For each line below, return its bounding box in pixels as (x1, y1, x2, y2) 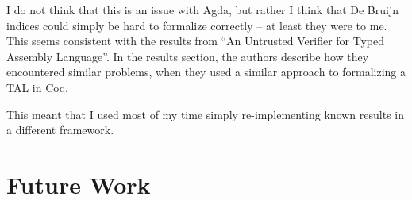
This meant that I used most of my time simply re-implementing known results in (6, 106, 404, 122)
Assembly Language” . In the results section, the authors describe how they (6, 48, 369, 64)
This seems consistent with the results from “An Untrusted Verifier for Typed (6, 33, 385, 49)
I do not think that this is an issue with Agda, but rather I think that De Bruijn (6, 2, 399, 17)
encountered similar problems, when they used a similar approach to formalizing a (6, 63, 406, 80)
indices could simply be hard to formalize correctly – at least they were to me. (6, 17, 387, 33)
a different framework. (6, 121, 114, 138)
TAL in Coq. (6, 79, 68, 95)
